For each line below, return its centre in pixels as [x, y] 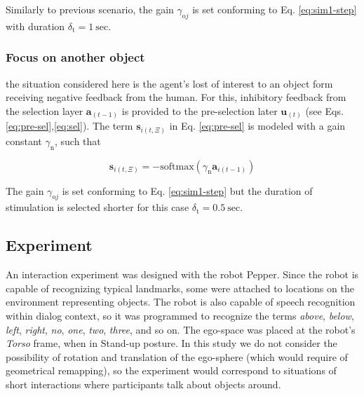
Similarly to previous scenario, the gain [90, 9]
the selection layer [45, 110]
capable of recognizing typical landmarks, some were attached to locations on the [180, 288]
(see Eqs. [324, 110]
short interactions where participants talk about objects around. [143, 384]
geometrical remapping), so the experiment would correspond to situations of [171, 370]
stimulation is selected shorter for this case [97, 207]
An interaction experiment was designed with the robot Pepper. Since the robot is [182, 274]
